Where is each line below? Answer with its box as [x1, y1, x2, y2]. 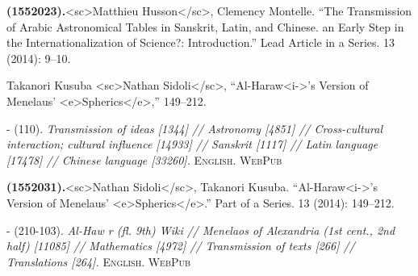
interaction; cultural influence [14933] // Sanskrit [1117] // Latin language [6, 136, 378, 153]
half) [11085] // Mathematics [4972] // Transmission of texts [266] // [6, 237, 355, 254]
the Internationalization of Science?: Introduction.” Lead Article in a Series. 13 [6, 34, 395, 51]
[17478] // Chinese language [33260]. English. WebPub [6, 151, 282, 168]
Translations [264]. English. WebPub [6, 253, 191, 270]
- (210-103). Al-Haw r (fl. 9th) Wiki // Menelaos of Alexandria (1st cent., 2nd [6, 221, 395, 238]
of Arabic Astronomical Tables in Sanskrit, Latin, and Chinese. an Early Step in [6, 18, 404, 35]
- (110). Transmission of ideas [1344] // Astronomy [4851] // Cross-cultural [6, 119, 382, 136]
